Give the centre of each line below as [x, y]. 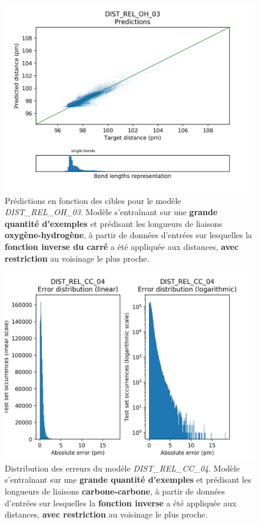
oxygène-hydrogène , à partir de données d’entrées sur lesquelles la [129, 235]
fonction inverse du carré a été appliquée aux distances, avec [122, 246]
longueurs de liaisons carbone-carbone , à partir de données [115, 491]
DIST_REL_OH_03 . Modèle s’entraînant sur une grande [111, 212]
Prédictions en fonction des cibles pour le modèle [93, 200]
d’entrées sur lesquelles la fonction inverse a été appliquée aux [121, 502]
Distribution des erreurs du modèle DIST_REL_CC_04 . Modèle [122, 468]
